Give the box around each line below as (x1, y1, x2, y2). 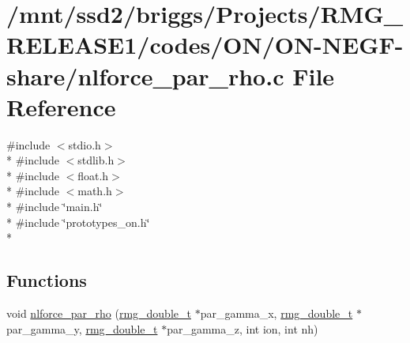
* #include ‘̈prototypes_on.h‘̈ (6, 213, 150, 230)
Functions (6, 268, 87, 292)
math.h (77, 183, 112, 199)
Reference (6, 90, 116, 122)
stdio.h (68, 136, 101, 153)
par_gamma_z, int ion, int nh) (167, 320, 318, 337)
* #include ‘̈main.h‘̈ (6, 198, 103, 215)
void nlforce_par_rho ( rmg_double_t (6, 305, 191, 322)
